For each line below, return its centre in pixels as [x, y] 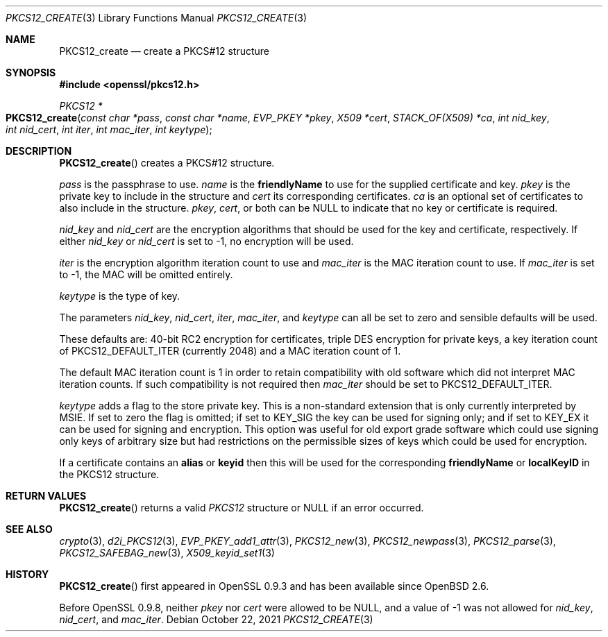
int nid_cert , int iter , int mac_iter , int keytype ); [109, 129]
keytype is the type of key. [120, 296]
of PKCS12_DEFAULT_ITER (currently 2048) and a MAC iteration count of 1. [230, 351]
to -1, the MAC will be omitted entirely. [146, 274]
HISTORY [27, 574]
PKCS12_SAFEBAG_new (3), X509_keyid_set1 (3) [167, 553]
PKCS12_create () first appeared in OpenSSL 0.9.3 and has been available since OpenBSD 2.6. [274, 586]
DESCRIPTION [39, 151]
